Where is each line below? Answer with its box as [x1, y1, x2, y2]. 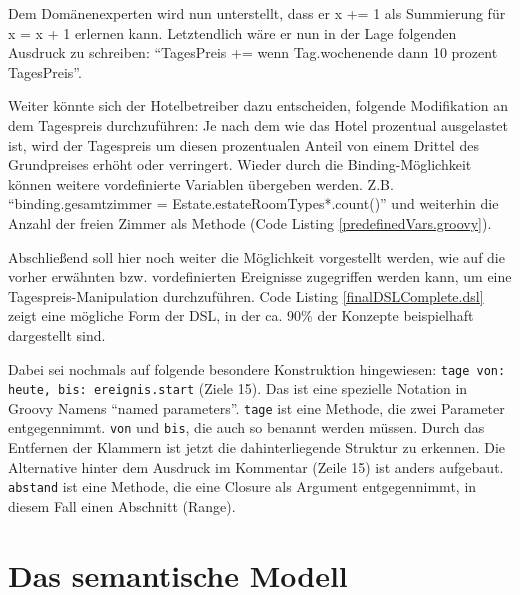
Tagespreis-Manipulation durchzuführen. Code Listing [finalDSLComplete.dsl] [8, 285, 484, 306]
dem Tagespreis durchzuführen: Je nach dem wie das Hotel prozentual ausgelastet [8, 114, 509, 135]
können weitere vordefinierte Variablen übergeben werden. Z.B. [8, 173, 394, 194]
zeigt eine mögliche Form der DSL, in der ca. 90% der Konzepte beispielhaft [8, 305, 474, 326]
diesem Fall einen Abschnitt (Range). [8, 495, 236, 516]
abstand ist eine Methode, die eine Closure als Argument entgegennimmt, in [8, 476, 477, 497]
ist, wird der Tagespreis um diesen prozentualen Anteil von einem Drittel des [8, 134, 479, 155]
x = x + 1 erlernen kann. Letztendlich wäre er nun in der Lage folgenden [8, 22, 457, 43]
